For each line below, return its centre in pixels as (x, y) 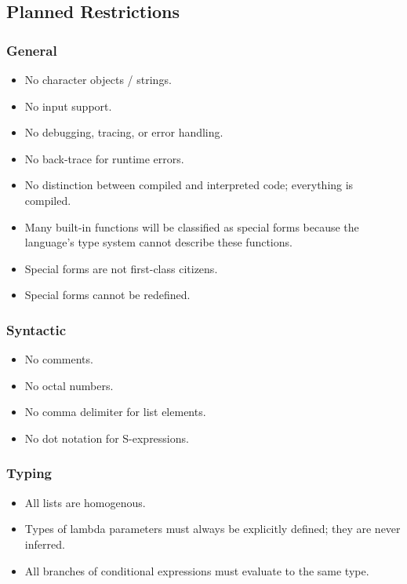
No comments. (59, 359)
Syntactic (36, 329)
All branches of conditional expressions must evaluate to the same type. (197, 570)
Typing (29, 473)
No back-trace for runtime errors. (104, 158)
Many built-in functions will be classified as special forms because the (192, 226)
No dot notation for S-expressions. (107, 438)
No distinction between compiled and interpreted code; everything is (189, 185)
